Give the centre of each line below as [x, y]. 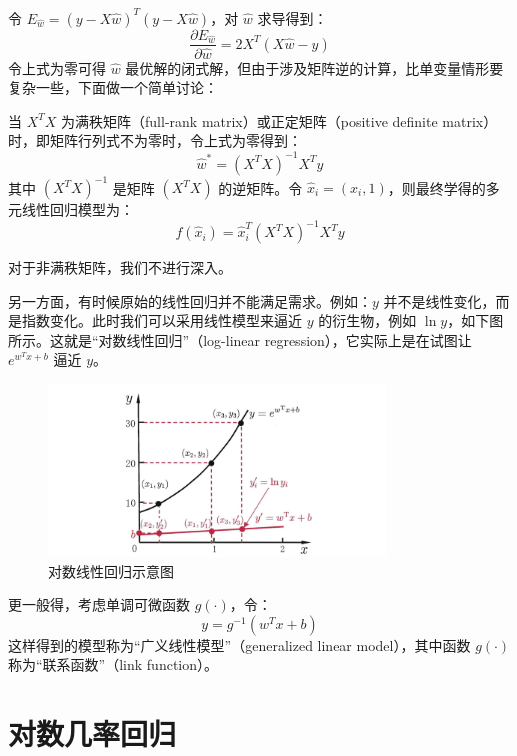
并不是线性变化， [439, 300]
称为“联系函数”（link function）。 [113, 664]
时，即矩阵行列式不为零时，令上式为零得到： [155, 140]
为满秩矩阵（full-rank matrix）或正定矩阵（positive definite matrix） [279, 120]
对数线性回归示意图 [111, 570]
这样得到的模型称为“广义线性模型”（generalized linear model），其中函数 [239, 644]
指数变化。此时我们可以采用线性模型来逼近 [161, 320]
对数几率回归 [92, 733]
